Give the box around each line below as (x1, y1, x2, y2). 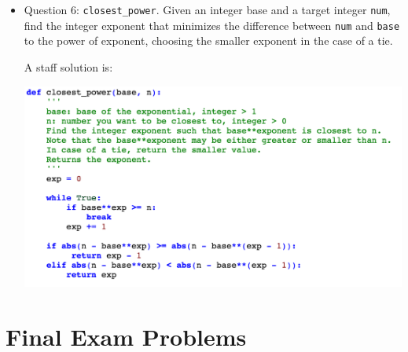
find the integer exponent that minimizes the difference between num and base (24, 16, 400, 33)
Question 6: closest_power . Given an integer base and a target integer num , (24, 2, 391, 17)
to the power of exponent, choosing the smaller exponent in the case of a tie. (24, 32, 393, 49)
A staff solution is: (24, 58, 113, 75)
